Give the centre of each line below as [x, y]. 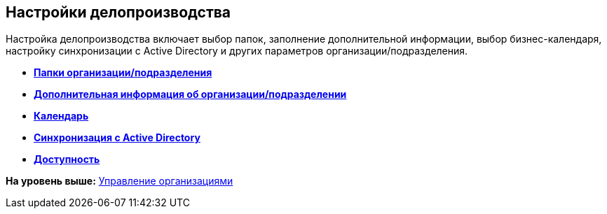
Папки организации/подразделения [123, 73]
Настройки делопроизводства [118, 12]
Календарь [61, 116]
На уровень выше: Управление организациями [120, 181]
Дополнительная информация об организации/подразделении [190, 94]
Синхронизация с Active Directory [117, 138]
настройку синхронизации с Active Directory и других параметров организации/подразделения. [237, 51]
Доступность [67, 159]
